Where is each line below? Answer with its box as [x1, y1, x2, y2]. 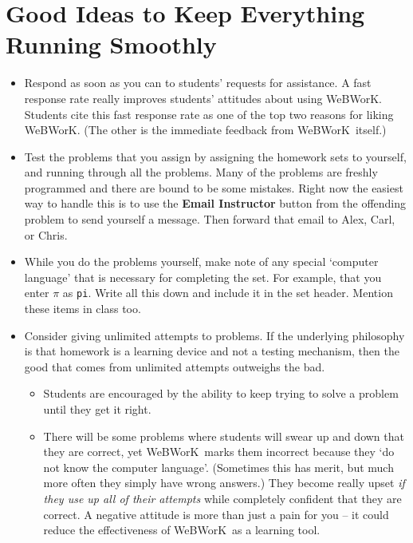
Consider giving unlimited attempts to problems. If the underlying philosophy [24, 327, 405, 343]
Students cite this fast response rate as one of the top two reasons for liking [24, 105, 394, 122]
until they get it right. [43, 401, 151, 418]
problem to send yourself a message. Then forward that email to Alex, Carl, [24, 211, 395, 228]
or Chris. [24, 226, 68, 243]
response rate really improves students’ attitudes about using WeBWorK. [24, 89, 382, 106]
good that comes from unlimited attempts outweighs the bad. [24, 358, 325, 375]
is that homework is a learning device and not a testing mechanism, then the [24, 343, 399, 359]
